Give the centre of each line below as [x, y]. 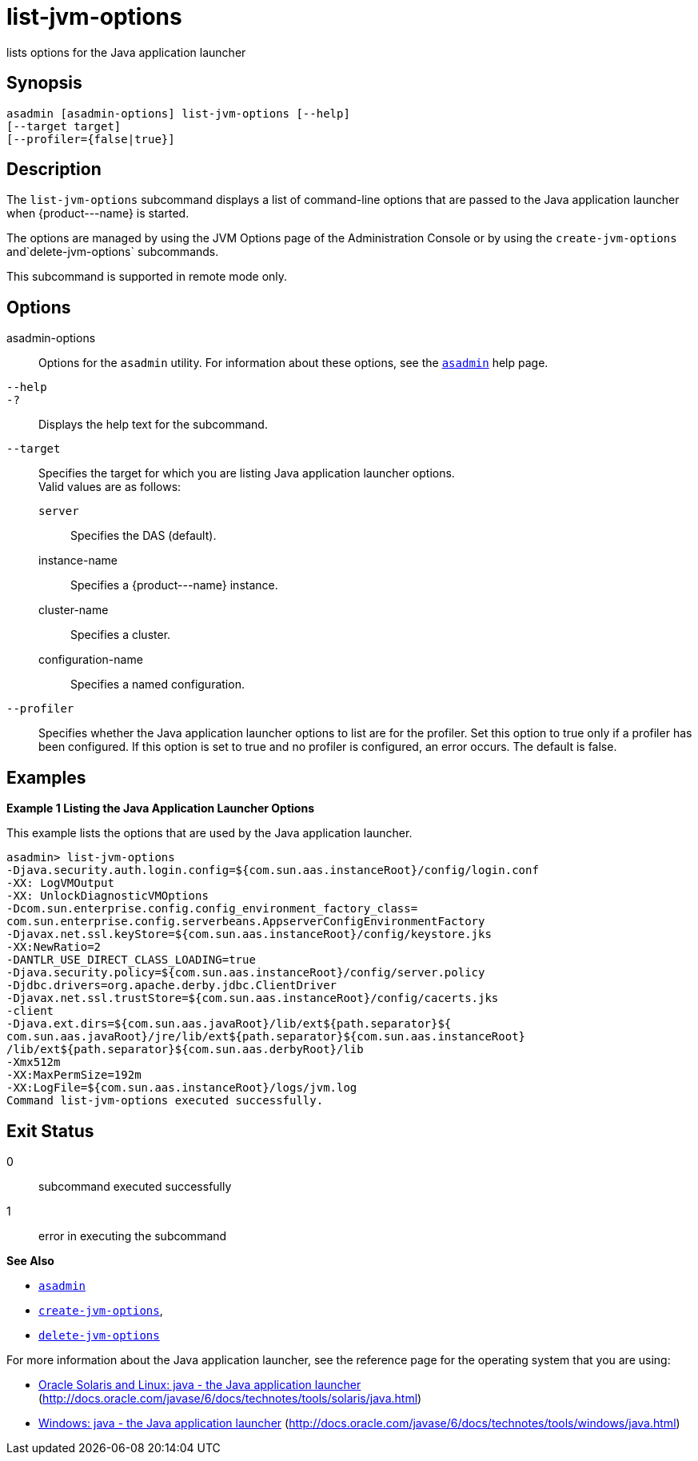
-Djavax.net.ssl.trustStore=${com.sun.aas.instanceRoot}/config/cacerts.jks [253, 998]
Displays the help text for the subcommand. [153, 425]
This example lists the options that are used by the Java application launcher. [209, 833]
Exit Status [50, 1131]
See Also [30, 1260]
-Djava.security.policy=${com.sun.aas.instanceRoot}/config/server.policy [246, 973]
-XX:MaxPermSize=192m [74, 1075]
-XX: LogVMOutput [60, 883]
